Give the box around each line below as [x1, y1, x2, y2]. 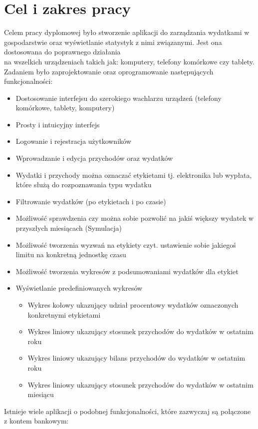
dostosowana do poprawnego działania [4, 46, 121, 57]
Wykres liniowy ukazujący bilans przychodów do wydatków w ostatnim [27, 353, 246, 363]
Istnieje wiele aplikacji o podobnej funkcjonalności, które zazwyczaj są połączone [4, 406, 251, 416]
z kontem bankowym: [4, 416, 69, 426]
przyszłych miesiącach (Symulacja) [15, 223, 122, 233]
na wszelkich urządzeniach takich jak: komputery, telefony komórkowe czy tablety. [4, 56, 255, 66]
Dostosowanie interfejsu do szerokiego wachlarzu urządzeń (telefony [15, 92, 222, 103]
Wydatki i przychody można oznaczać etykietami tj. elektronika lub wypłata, [15, 169, 252, 180]
